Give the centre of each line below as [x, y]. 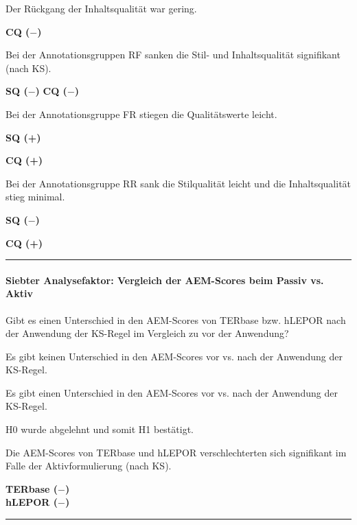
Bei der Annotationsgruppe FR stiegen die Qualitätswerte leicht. [141, 114]
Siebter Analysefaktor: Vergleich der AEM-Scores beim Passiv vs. [165, 280]
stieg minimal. [35, 197]
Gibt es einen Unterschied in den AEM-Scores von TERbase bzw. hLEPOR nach [176, 319]
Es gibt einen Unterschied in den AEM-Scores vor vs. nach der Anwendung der [172, 392]
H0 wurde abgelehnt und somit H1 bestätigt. [100, 429]
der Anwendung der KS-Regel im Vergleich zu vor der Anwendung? [147, 333]
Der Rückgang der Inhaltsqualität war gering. [101, 8]
